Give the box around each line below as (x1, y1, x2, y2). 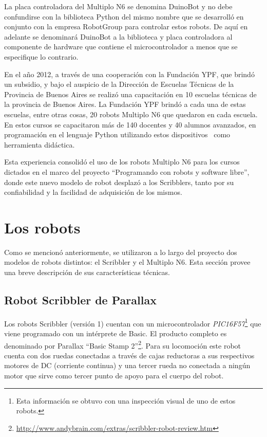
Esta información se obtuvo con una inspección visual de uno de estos (16, 395, 236, 406)
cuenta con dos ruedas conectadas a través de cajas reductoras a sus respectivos (4, 350, 255, 360)
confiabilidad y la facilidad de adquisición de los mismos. (4, 187, 182, 197)
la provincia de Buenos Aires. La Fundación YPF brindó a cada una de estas (4, 99, 246, 110)
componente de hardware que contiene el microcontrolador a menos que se (4, 41, 238, 52)
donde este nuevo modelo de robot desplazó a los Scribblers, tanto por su (4, 176, 234, 187)
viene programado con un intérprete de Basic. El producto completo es (4, 328, 227, 339)
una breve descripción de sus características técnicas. (4, 267, 170, 277)
